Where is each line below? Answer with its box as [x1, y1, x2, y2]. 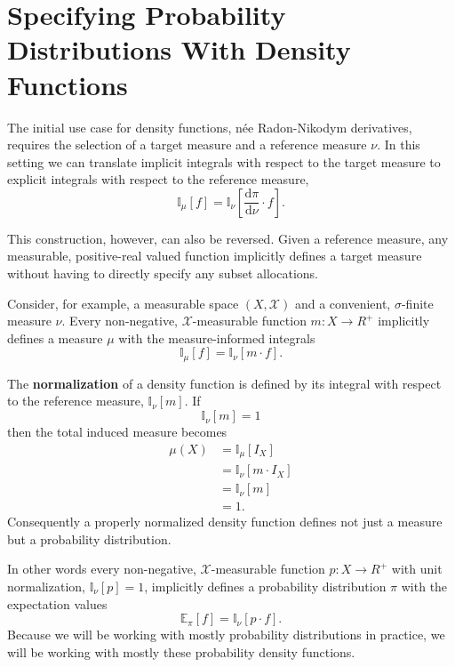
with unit [391, 559, 443, 578]
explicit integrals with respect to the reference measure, [7, 170, 309, 189]
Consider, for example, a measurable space [7, 293, 239, 312]
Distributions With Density [7, 31, 351, 68]
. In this [377, 135, 420, 154]
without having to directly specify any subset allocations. [7, 264, 318, 283]
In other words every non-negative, [7, 559, 196, 578]
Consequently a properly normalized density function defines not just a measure [7, 512, 443, 531]
